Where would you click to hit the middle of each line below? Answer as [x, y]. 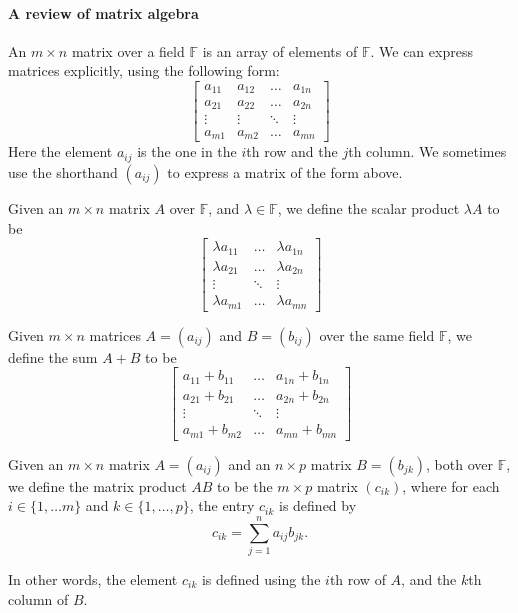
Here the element [60, 151]
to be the [245, 485]
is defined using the [261, 579]
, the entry [222, 505]
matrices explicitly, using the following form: [144, 70]
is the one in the [187, 151]
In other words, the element [93, 579]
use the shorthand [63, 171]
